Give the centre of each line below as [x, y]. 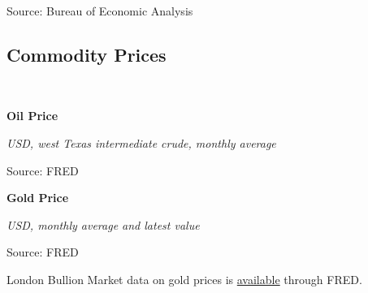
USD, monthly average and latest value [103, 224]
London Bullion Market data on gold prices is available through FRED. [184, 279]
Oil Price [32, 116]
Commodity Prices [87, 54]
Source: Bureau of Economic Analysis [100, 11]
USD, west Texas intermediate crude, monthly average [141, 142]
